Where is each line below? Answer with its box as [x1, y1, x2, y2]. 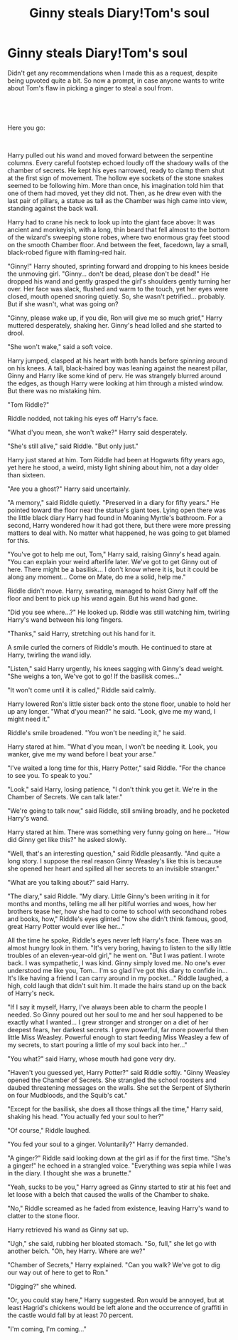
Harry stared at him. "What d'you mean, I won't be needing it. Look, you [7, 742, 218, 751]
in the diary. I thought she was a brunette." [7, 1168, 132, 1177]
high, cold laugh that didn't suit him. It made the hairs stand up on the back [7, 981, 227, 990]
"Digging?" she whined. [7, 1282, 77, 1290]
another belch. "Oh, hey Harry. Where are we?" [7, 1247, 146, 1255]
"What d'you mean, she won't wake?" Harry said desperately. [7, 427, 188, 436]
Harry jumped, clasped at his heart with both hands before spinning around [7, 356, 228, 365]
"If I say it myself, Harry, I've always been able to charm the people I [7, 1002, 207, 1011]
